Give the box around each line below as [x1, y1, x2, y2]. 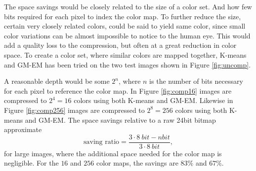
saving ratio [84, 138, 120, 146]
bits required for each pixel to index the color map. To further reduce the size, [4, 11, 241, 21]
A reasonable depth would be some [4, 76, 110, 86]
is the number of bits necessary [149, 76, 243, 86]
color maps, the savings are [96, 158, 178, 168]
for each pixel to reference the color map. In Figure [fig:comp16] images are [4, 85, 232, 96]
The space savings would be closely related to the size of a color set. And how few [4, 1, 252, 11]
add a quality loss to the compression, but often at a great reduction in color [4, 40, 237, 50]
